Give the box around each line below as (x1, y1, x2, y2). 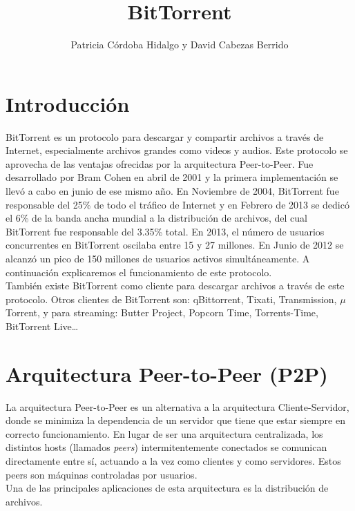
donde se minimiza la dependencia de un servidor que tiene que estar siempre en (6, 413, 345, 427)
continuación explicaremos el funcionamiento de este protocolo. (6, 264, 272, 279)
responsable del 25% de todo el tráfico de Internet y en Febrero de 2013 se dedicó (6, 197, 349, 211)
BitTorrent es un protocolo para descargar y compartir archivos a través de (6, 129, 324, 144)
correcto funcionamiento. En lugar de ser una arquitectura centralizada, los (6, 426, 323, 441)
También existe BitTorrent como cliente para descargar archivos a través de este (6, 278, 345, 293)
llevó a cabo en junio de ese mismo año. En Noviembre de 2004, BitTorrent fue (6, 184, 339, 198)
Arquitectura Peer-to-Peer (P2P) (6, 359, 328, 387)
